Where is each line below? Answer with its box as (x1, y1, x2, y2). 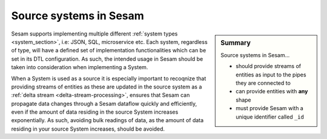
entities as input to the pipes (236, 71, 306, 78)
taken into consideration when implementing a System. (11, 64, 148, 71)
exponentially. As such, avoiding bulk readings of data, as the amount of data (11, 117, 204, 124)
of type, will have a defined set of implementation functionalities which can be (11, 47, 206, 54)
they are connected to (236, 79, 291, 87)
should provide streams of (236, 63, 302, 70)
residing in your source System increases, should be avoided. (11, 125, 165, 132)
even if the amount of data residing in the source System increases (11, 108, 179, 116)
